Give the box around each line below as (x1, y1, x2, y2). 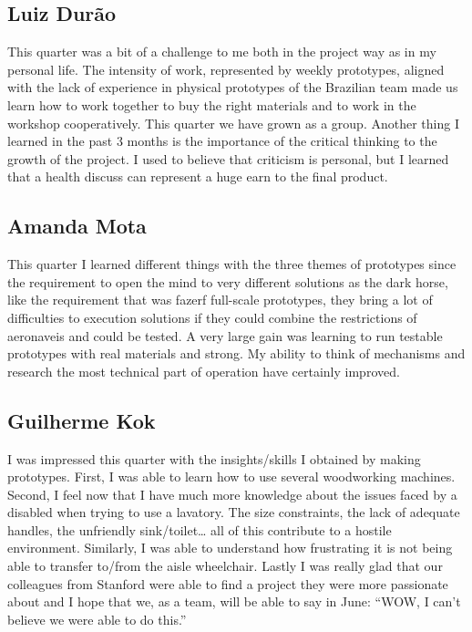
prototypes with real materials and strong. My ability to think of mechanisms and (7, 344, 466, 363)
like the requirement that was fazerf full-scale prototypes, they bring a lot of (7, 290, 433, 309)
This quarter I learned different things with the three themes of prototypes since (7, 254, 457, 274)
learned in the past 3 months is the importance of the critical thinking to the (7, 131, 437, 150)
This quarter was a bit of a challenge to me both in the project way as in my (7, 42, 436, 61)
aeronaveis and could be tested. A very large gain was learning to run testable (7, 326, 443, 345)
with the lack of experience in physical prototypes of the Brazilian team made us (7, 78, 458, 97)
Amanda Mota (7, 212, 147, 240)
